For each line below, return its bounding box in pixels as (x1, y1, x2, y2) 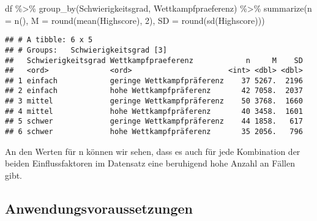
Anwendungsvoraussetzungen (5, 198, 193, 217)
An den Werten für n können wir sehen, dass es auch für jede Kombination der (5, 144, 300, 157)
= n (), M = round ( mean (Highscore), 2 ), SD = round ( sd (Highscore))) (5, 13, 265, 26)
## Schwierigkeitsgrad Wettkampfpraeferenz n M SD (5, 56, 303, 65)
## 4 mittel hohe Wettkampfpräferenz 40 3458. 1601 (5, 107, 303, 116)
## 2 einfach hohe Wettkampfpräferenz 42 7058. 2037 (5, 86, 303, 96)
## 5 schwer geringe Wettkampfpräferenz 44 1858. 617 (5, 117, 303, 126)
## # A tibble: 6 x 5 (5, 36, 93, 45)
